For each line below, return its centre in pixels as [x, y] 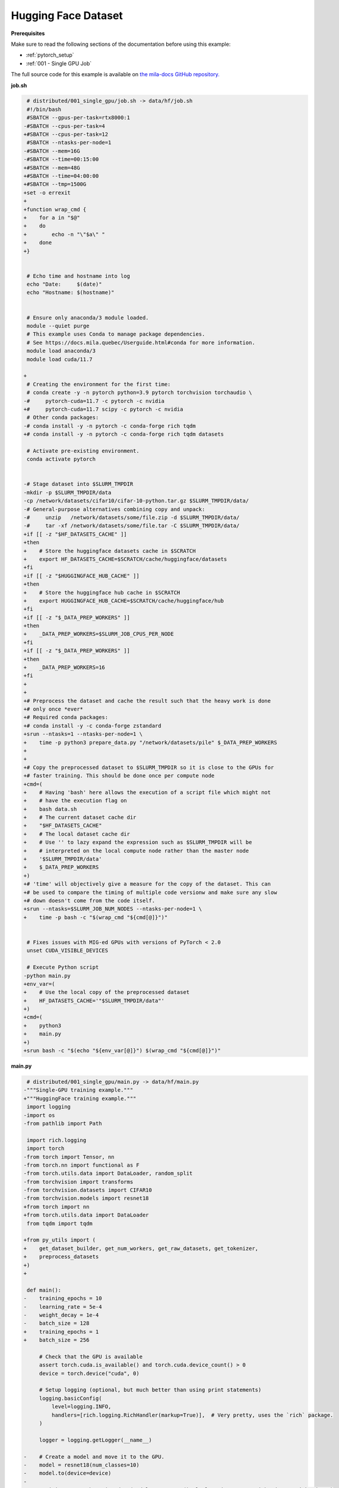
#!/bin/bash [44, 109]
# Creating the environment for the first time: [99, 384]
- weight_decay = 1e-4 [61, 1315]
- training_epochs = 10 [63, 1298]
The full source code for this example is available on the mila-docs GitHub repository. [115, 74]
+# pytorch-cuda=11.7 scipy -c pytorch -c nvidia [103, 409]
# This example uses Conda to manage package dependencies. [116, 334]
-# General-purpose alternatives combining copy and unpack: [114, 509]
